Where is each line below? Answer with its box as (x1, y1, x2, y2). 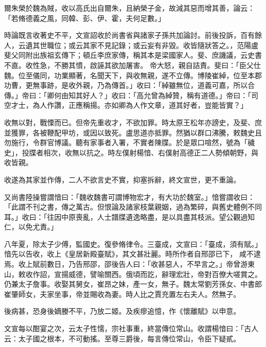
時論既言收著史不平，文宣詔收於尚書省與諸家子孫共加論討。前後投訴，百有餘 (4, 30, 262, 40)
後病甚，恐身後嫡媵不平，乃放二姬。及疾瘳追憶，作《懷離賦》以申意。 (4, 306, 240, 316)
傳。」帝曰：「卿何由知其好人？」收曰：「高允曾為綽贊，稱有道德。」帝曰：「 (4, 89, 251, 100)
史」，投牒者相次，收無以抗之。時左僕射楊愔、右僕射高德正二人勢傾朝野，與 (4, 147, 258, 157)
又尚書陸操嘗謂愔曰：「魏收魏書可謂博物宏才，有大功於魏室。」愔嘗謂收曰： (4, 191, 255, 202)
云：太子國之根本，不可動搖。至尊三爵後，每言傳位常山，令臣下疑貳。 (4, 333, 240, 343)
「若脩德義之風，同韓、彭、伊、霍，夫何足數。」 (4, 12, 165, 23)
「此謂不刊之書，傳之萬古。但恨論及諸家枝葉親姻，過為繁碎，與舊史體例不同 (4, 201, 262, 212)
